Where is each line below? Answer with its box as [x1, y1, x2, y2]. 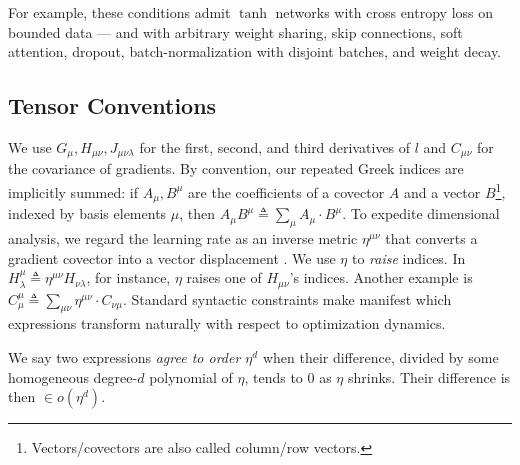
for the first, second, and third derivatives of [139, 136, 411, 157]
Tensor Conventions [8, 90, 217, 121]
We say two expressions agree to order [8, 346, 241, 367]
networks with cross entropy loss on [275, 2, 494, 22]
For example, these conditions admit [8, 2, 231, 22]
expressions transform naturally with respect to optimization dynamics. [8, 313, 446, 334]
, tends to [244, 366, 303, 387]
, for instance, [86, 267, 171, 288]
